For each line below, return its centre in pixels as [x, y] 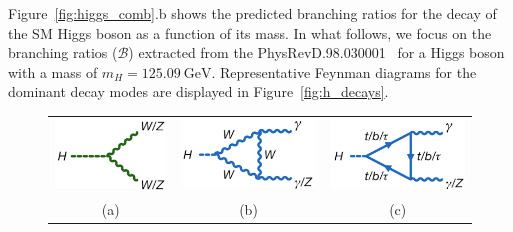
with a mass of [53, 71]
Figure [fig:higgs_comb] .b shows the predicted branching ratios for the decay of [252, 13]
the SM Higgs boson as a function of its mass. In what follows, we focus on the [250, 32]
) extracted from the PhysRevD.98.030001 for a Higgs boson [316, 52]
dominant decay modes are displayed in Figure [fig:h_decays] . [198, 91]
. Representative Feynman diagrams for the [344, 71]
